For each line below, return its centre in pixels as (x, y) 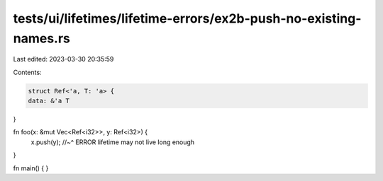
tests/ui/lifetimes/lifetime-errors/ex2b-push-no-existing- (187, 18)
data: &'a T (49, 101)
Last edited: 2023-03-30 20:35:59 (63, 59)
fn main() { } (31, 168)
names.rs (42, 38)
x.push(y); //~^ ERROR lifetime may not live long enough (113, 142)
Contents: (27, 72)
